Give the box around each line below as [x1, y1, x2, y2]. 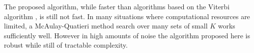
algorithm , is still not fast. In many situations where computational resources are [4, 11, 250, 21]
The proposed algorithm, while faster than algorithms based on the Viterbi [4, 1, 230, 11]
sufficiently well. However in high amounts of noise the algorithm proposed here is [4, 30, 251, 40]
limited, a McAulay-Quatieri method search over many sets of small [4, 21, 208, 31]
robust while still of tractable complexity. [4, 40, 128, 50]
